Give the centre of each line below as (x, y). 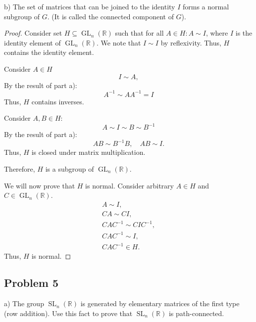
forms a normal (206, 6)
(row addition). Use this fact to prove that (68, 313)
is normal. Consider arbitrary (129, 185)
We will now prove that (40, 185)
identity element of (32, 42)
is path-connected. (196, 313)
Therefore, (20, 169)
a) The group (24, 303)
